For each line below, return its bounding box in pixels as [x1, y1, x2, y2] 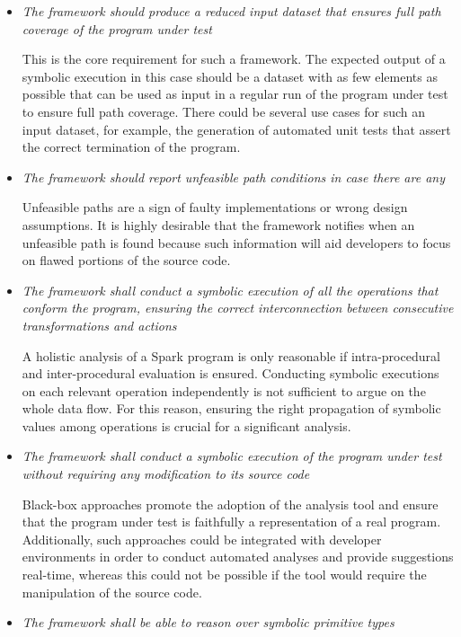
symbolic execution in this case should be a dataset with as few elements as [22, 66, 438, 85]
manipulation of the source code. [22, 582, 202, 601]
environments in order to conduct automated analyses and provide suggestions [22, 547, 454, 566]
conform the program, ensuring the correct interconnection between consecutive [22, 298, 454, 317]
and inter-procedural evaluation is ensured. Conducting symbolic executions [22, 364, 439, 383]
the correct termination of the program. [22, 137, 241, 156]
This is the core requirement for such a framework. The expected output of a [22, 49, 446, 68]
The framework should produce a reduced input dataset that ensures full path [22, 2, 441, 20]
